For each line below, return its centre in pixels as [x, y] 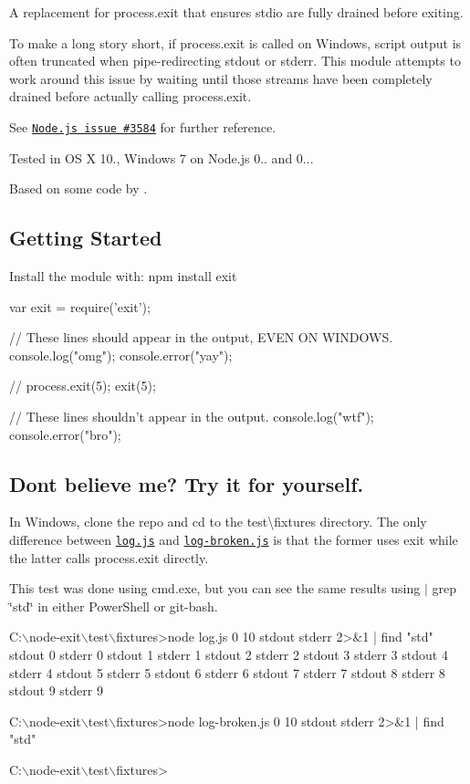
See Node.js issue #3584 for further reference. [143, 126]
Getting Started [86, 238]
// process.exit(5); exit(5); [83, 386]
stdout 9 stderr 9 [56, 690]
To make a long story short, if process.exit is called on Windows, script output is [235, 42]
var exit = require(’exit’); [80, 306]
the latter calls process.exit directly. [109, 557]
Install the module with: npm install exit [123, 276]
